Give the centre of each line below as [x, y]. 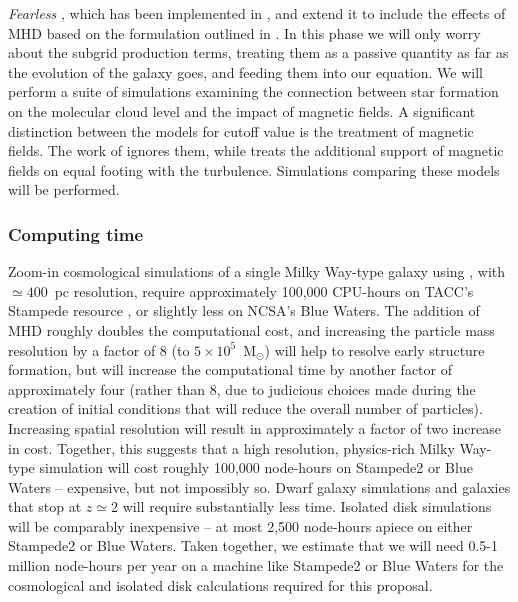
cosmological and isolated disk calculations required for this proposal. [220, 584]
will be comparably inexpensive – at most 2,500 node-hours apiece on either [240, 525]
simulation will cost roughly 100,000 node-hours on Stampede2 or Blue [256, 467]
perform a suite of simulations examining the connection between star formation [253, 91]
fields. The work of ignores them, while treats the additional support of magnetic [256, 150]
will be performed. [64, 189]
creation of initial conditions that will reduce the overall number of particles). [245, 408]
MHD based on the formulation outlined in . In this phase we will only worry [244, 32]
